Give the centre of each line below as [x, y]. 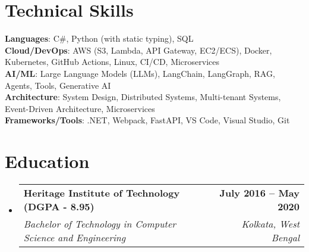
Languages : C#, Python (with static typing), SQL [99, 38]
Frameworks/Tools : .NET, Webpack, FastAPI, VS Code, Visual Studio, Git [147, 120]
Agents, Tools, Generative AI [58, 85]
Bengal [285, 237]
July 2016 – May [259, 193]
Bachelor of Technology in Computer [100, 224]
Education [47, 161]
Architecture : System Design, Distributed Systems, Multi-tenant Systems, [143, 97]
